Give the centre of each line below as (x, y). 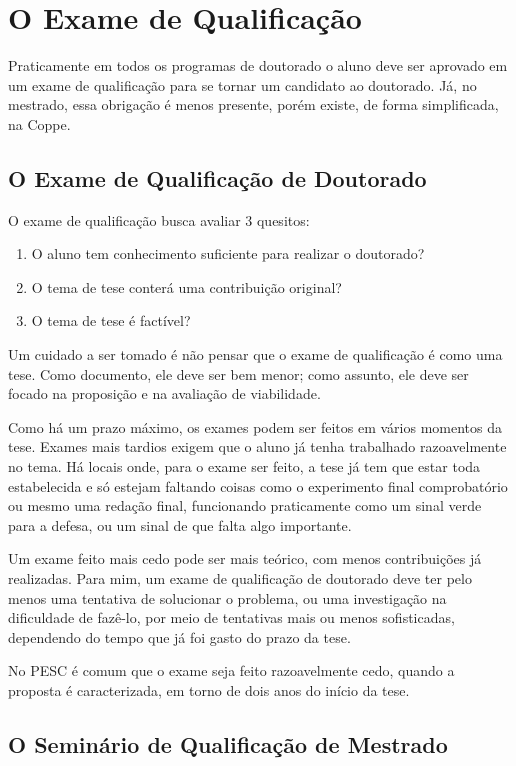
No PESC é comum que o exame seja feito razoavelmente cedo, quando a (231, 670)
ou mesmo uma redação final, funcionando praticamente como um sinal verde (245, 505)
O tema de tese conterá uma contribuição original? (186, 286)
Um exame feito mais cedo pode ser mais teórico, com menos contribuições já (245, 558)
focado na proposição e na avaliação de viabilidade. (164, 393)
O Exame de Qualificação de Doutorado (217, 177)
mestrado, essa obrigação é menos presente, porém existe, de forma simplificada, (253, 104)
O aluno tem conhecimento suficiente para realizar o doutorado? (228, 253)
